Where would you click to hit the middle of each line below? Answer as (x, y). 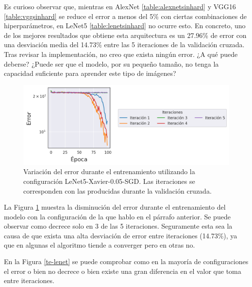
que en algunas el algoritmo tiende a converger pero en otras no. (100, 245)
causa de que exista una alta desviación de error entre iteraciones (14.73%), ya (121, 235)
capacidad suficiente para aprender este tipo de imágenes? (90, 73)
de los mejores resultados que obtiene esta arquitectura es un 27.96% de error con (125, 35)
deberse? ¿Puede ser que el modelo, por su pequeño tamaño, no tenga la (111, 63)
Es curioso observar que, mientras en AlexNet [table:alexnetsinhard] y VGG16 (120, 6)
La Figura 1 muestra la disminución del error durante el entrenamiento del (115, 207)
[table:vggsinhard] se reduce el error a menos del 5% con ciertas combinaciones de (125, 16)
